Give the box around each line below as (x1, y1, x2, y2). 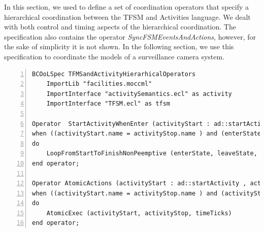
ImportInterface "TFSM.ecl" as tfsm (46, 100, 171, 108)
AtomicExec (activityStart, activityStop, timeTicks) (46, 209, 232, 217)
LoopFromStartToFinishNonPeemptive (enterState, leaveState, (46, 150, 257, 157)
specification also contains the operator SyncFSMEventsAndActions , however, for (4, 31, 256, 42)
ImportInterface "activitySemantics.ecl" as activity (46, 90, 232, 97)
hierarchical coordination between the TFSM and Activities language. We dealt (4, 11, 251, 22)
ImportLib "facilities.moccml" (46, 80, 152, 88)
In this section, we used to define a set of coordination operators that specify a (4, 2, 249, 12)
